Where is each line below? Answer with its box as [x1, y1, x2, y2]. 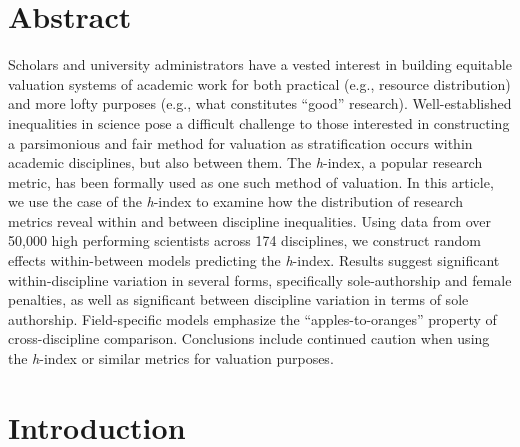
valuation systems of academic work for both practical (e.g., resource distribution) [8, 73, 511, 94]
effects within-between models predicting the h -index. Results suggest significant [8, 250, 500, 271]
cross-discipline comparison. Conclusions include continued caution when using [8, 328, 490, 349]
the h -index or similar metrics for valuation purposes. [8, 348, 334, 369]
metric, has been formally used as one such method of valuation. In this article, [8, 171, 494, 192]
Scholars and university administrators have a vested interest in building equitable [8, 54, 512, 75]
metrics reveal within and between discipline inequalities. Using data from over [8, 210, 492, 231]
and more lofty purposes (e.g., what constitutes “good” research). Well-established [8, 93, 512, 114]
